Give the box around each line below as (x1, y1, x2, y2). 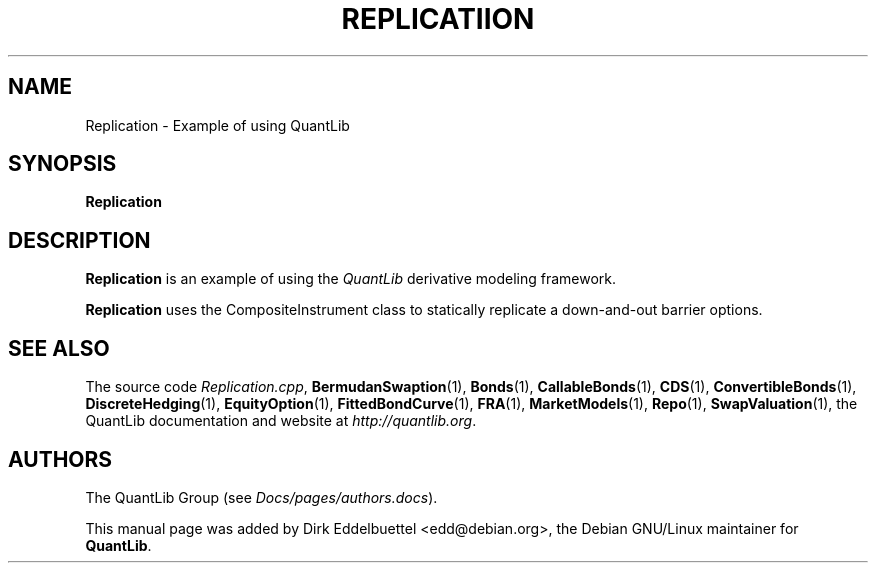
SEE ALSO (8, 335, 110, 361)
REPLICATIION (341, 2, 535, 36)
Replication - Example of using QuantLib (85, 116, 350, 134)
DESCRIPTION (8, 227, 151, 253)
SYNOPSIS (8, 151, 117, 177)
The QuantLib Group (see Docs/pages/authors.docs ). (85, 488, 438, 506)
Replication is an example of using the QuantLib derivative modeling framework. (85, 270, 617, 288)
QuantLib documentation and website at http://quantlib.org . (85, 412, 477, 430)
